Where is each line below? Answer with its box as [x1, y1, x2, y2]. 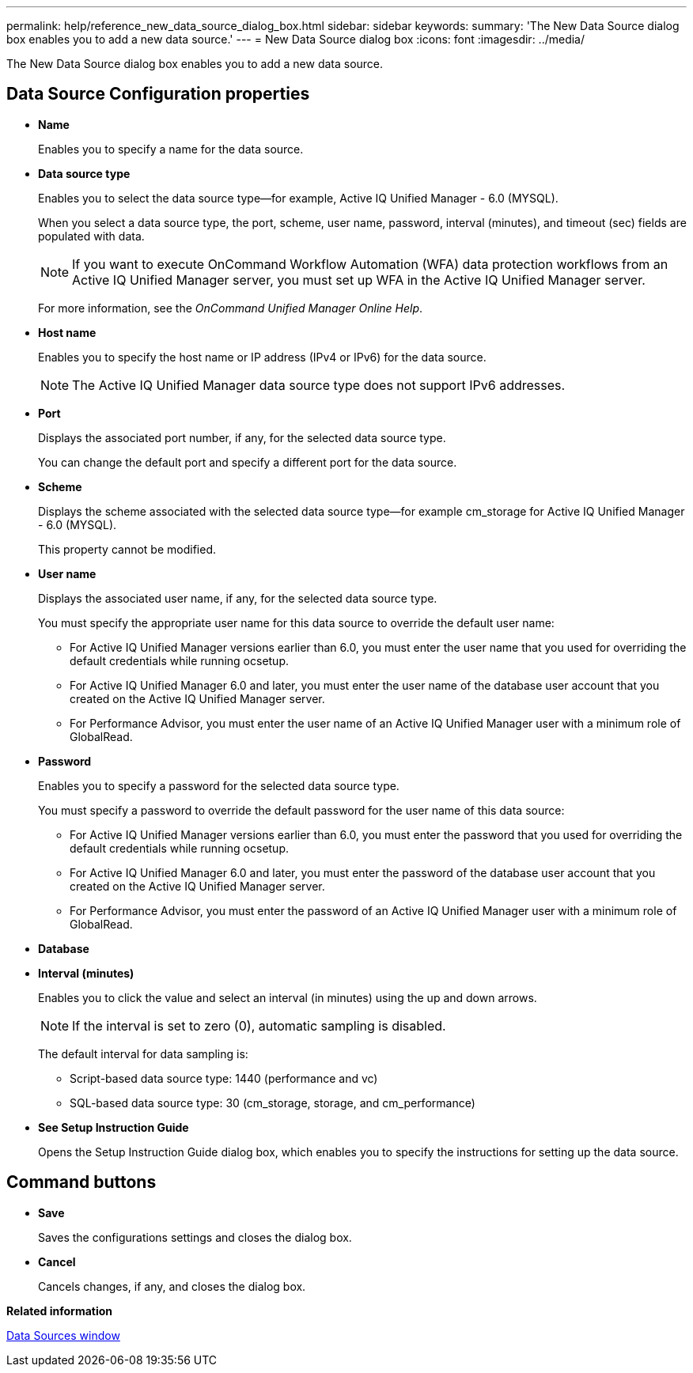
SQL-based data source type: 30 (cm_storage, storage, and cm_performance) [70, 1095, 475, 1110]
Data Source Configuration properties [6, 84, 310, 104]
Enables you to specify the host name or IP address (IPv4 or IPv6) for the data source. [38, 350, 487, 364]
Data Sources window [6, 1328, 120, 1342]
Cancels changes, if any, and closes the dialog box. [38, 1279, 306, 1293]
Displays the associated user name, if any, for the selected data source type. [38, 591, 437, 605]
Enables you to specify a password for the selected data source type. [38, 778, 400, 792]
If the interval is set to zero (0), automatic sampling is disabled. [72, 1017, 446, 1034]
